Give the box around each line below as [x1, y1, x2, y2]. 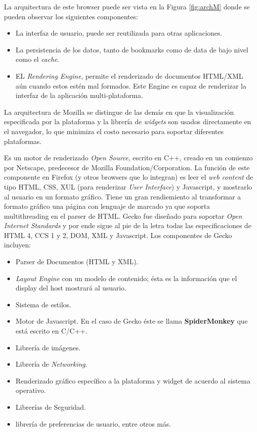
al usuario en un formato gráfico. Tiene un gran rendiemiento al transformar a [4, 191, 241, 201]
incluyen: [4, 240, 31, 250]
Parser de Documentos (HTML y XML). [15, 256, 138, 267]
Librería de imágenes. [15, 342, 81, 352]
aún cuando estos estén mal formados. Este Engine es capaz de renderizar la [15, 80, 247, 91]
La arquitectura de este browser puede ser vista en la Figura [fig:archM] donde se [4, 1, 250, 11]
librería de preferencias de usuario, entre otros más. [15, 418, 171, 429]
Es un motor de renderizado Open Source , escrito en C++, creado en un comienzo [4, 152, 253, 163]
